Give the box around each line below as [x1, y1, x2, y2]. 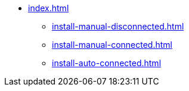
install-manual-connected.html [52, 40, 172, 50]
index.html [28, 3, 69, 13]
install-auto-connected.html [52, 58, 162, 68]
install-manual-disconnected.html [52, 21, 184, 31]
